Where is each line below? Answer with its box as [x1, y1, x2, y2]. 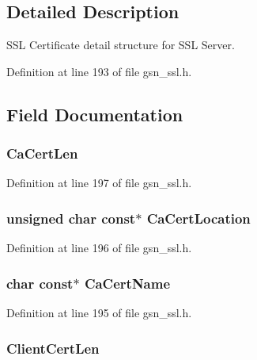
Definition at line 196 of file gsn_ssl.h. [6, 239, 192, 256]
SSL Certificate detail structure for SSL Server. [6, 36, 235, 53]
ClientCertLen [6, 338, 100, 358]
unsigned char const [6, 208, 136, 228]
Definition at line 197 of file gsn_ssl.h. [6, 174, 192, 191]
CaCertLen [6, 144, 78, 163]
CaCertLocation [146, 208, 251, 228]
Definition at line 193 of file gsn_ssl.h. [6, 63, 192, 79]
